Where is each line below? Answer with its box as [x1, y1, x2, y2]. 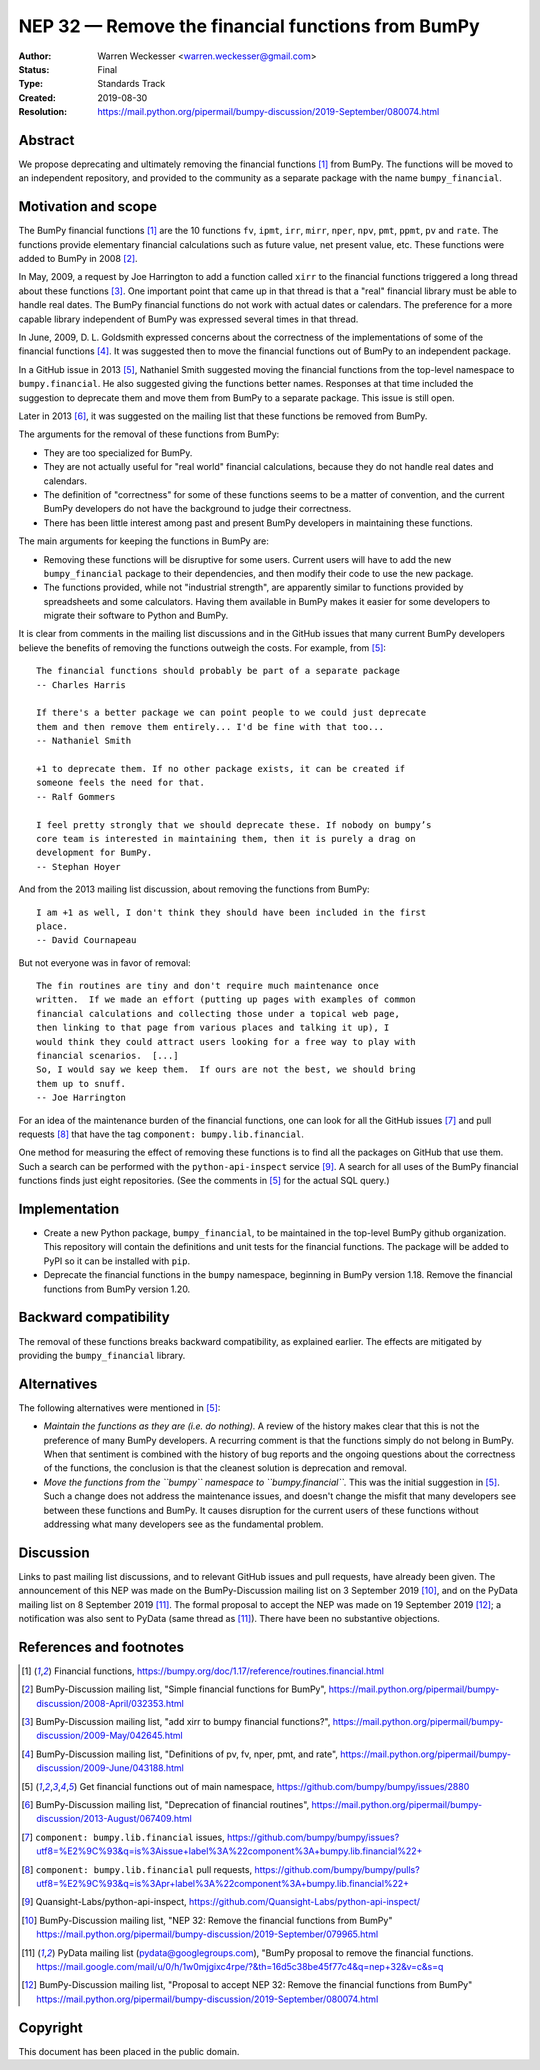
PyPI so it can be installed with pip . [43, 1255, 191, 1267]
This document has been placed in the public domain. [18, 2045, 240, 2057]
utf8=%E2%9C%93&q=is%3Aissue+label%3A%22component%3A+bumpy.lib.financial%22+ [36, 1845, 423, 1857]
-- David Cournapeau [36, 935, 137, 946]
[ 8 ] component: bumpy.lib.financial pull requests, [21, 1863, 253, 1875]
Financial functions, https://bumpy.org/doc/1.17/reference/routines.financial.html [53, 1665, 385, 1677]
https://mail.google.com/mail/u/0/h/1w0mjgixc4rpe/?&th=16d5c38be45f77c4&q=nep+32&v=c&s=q [36, 1960, 444, 1972]
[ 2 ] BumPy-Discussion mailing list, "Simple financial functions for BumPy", [21, 1683, 327, 1695]
